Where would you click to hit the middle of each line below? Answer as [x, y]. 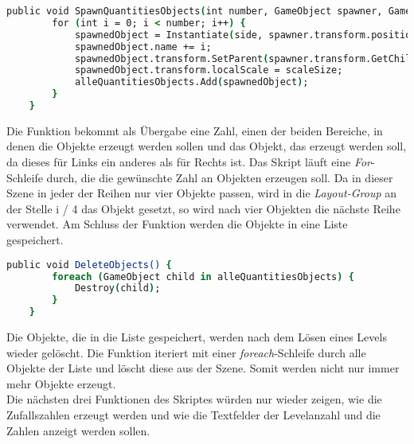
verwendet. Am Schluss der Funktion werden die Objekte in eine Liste [177, 224]
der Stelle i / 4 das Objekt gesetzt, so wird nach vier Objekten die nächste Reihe [203, 208]
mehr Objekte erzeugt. [61, 383]
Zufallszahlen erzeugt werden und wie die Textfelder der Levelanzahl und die [193, 414]
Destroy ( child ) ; [117, 288]
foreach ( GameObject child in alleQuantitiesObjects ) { [203, 277]
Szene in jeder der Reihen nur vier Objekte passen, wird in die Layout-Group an [202, 193]
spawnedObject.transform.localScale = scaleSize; [209, 70]
